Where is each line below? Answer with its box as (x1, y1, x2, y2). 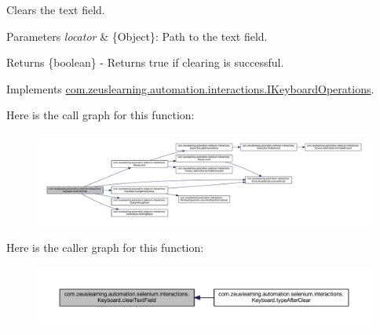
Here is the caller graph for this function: (6, 239, 204, 256)
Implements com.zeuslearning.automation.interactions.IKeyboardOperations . (6, 80, 375, 96)
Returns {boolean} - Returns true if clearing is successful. (6, 54, 284, 71)
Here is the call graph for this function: (6, 107, 195, 123)
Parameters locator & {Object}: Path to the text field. (6, 27, 268, 44)
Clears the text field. (6, 2, 105, 17)
